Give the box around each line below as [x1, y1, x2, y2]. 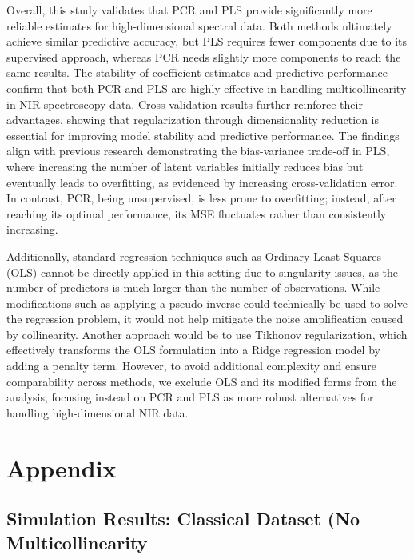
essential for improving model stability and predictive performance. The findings [6, 126, 400, 143]
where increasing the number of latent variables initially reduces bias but [6, 158, 364, 174]
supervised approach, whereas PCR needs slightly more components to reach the [6, 48, 401, 65]
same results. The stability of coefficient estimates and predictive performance [6, 64, 388, 81]
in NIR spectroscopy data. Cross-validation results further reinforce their [6, 95, 363, 112]
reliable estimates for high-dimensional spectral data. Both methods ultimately [6, 17, 392, 34]
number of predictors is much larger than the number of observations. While [6, 279, 380, 296]
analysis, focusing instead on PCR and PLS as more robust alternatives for [6, 389, 374, 405]
